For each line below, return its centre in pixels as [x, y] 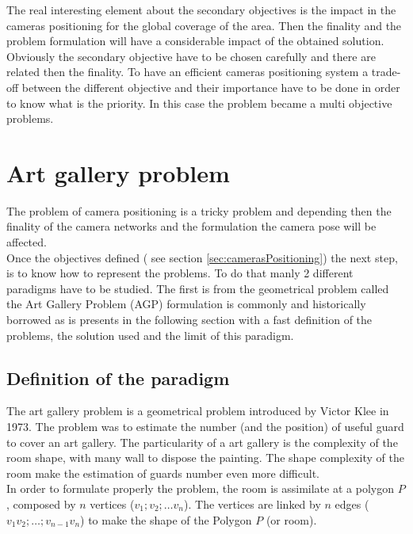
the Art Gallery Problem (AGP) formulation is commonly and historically [186, 304]
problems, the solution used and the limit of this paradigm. [150, 335]
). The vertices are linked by [252, 503]
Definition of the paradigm [118, 378]
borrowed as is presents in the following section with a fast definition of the [189, 320]
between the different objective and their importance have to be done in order [211, 87]
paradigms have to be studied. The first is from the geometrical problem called [198, 288]
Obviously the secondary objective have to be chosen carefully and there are [191, 56]
